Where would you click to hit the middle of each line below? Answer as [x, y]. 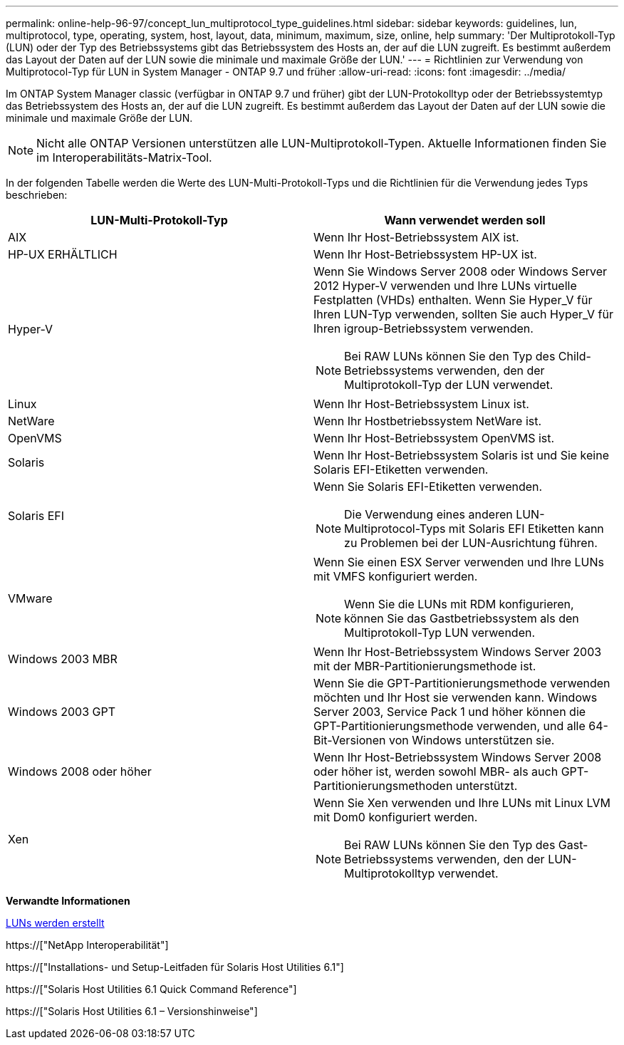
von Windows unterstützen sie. [472, 740]
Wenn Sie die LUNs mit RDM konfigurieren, [459, 604]
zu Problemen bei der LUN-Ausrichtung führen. [471, 543]
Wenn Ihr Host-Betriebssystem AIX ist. [416, 237]
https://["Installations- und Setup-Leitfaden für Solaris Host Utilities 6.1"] [175, 967]
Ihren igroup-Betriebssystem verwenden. [423, 328]
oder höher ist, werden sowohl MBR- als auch [436, 771]
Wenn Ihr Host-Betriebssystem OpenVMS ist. [434, 438]
